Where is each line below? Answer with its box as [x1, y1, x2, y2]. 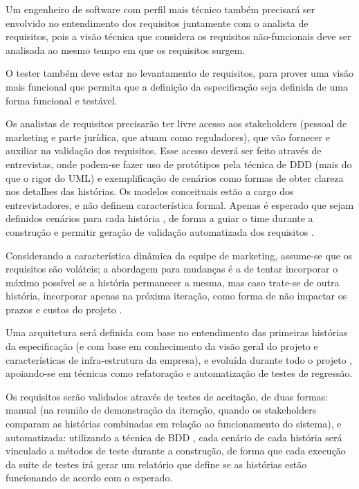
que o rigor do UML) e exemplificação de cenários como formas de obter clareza [6, 170, 344, 185]
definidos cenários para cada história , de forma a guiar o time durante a [6, 211, 313, 225]
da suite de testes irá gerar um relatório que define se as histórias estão [6, 456, 307, 471]
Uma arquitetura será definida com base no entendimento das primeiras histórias [6, 325, 348, 340]
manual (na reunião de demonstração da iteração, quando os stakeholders [6, 403, 317, 417]
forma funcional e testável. [6, 93, 118, 107]
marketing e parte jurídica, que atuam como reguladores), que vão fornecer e [6, 129, 330, 144]
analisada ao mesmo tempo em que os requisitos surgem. [6, 42, 246, 57]
